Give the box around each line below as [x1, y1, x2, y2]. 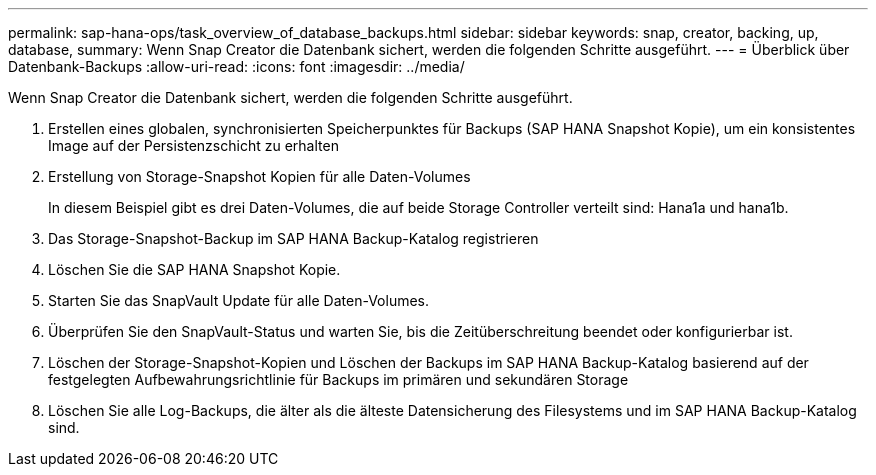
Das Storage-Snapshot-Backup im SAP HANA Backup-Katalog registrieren [48, 230, 539, 247]
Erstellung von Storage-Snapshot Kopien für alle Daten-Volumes [48, 168, 471, 185]
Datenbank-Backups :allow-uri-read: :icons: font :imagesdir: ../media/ [8, 58, 465, 75]
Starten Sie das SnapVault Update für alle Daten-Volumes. [48, 292, 430, 309]
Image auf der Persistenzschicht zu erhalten [48, 137, 339, 154]
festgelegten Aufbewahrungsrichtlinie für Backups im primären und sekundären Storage [48, 371, 629, 388]
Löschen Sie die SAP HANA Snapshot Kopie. [48, 261, 341, 278]
